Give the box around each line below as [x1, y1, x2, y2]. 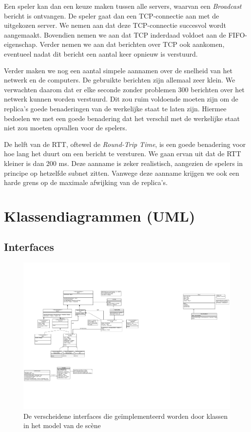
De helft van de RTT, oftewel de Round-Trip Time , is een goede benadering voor [4, 139, 246, 149]
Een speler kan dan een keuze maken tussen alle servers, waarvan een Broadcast [4, 1, 242, 11]
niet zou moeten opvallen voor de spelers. [4, 123, 127, 133]
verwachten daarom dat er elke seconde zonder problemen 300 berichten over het [4, 84, 245, 94]
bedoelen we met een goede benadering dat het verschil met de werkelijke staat [4, 113, 240, 123]
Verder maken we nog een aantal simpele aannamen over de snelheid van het [4, 65, 232, 75]
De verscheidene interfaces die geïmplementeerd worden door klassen [23, 411, 228, 421]
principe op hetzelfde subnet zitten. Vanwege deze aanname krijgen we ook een [4, 167, 239, 178]
